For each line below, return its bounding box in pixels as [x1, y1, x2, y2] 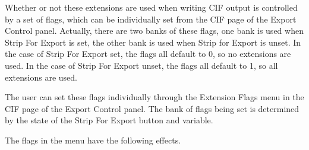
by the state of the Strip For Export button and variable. [5, 114, 213, 126]
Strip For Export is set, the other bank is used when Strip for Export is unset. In [5, 36, 301, 48]
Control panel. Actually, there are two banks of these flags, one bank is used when [5, 24, 304, 37]
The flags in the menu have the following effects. [5, 133, 181, 146]
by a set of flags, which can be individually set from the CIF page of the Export [5, 12, 297, 25]
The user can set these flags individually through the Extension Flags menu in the [5, 91, 304, 103]
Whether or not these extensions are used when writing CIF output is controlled [5, 1, 298, 13]
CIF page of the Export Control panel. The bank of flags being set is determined [5, 102, 299, 114]
